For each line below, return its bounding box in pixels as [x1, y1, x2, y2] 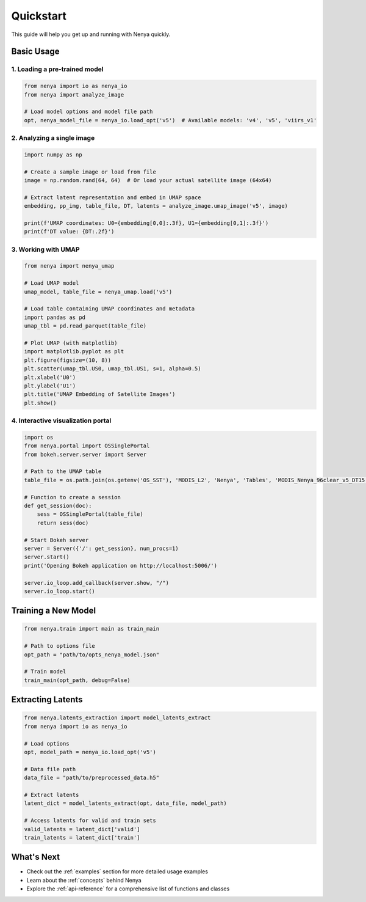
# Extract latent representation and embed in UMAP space [24, 194, 201, 201]
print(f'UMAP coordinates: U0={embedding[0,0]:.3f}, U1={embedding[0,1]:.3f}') [24, 219, 269, 226]
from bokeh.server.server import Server [24, 451, 146, 458]
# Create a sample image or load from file [24, 168, 157, 175]
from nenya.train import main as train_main [24, 625, 160, 632]
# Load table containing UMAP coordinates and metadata [24, 306, 195, 312]
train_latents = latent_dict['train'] [24, 834, 140, 841]
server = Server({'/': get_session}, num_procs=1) [24, 544, 179, 552]
